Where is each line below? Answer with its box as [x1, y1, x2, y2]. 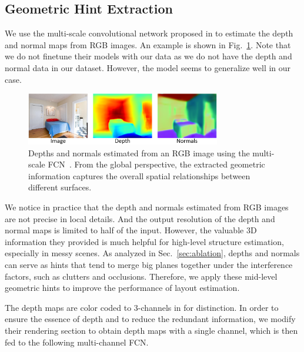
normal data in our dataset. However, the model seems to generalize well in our [5, 61, 291, 73]
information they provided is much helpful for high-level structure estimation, [5, 235, 284, 247]
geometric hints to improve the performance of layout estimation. [5, 281, 240, 294]
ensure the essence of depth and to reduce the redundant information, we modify [5, 313, 296, 325]
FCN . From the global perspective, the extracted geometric [48, 158, 265, 170]
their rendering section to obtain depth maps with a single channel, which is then [5, 324, 298, 336]
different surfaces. [28, 181, 92, 193]
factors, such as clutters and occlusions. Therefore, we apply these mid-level [5, 270, 278, 282]
